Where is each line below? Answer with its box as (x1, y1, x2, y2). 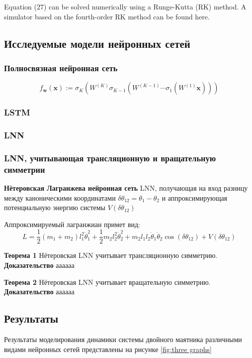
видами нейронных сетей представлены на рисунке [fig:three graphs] (4, 344, 212, 354)
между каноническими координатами (4, 192, 116, 203)
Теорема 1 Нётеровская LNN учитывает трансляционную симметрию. (4, 250, 218, 260)
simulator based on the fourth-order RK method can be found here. (4, 11, 210, 21)
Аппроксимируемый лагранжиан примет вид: (4, 219, 141, 229)
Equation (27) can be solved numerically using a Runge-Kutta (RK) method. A (4, 1, 247, 11)
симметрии (4, 163, 45, 175)
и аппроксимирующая (162, 192, 228, 203)
